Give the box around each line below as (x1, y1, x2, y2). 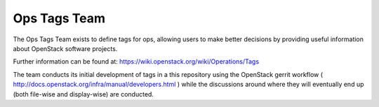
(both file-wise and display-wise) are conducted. (13, 90, 154, 98)
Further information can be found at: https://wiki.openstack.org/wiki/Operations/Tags (13, 57, 260, 66)
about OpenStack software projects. (13, 44, 118, 52)
